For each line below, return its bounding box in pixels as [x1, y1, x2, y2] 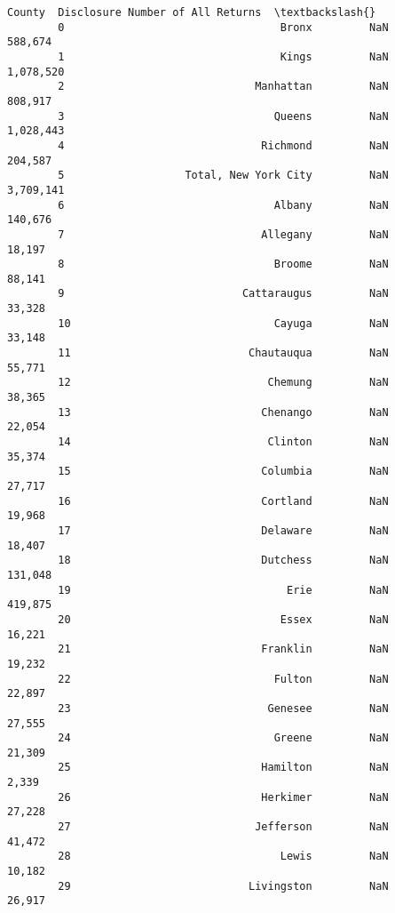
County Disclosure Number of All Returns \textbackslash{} [7, 6, 376, 19]
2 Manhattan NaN [58, 80, 389, 93]
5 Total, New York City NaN [58, 169, 389, 182]
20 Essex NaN [58, 613, 389, 626]
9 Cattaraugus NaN [58, 287, 389, 300]
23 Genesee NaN [58, 701, 389, 715]
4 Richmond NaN [58, 139, 389, 152]
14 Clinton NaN [58, 436, 389, 449]
